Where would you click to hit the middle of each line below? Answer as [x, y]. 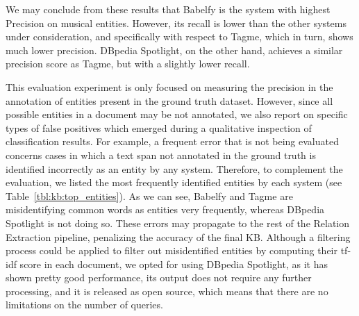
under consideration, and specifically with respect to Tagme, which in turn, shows [179, 36]
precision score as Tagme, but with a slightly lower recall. [128, 64]
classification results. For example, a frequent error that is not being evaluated [172, 141]
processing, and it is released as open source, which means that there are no [167, 291]
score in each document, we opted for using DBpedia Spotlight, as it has [174, 264]
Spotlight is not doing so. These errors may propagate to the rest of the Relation [178, 223]
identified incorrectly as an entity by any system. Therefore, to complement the [174, 168]
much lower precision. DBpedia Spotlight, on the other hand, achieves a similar [174, 50]
